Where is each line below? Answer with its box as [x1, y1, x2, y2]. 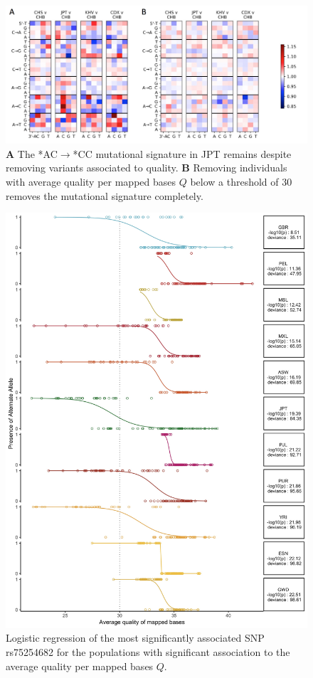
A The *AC [6, 146, 58, 161]
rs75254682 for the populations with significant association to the [6, 644, 290, 659]
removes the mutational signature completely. [6, 188, 203, 203]
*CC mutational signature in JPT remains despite [73, 146, 292, 161]
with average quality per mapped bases [6, 174, 176, 189]
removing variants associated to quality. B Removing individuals [6, 160, 287, 175]
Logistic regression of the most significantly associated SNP [6, 630, 265, 645]
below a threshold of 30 [190, 174, 292, 189]
